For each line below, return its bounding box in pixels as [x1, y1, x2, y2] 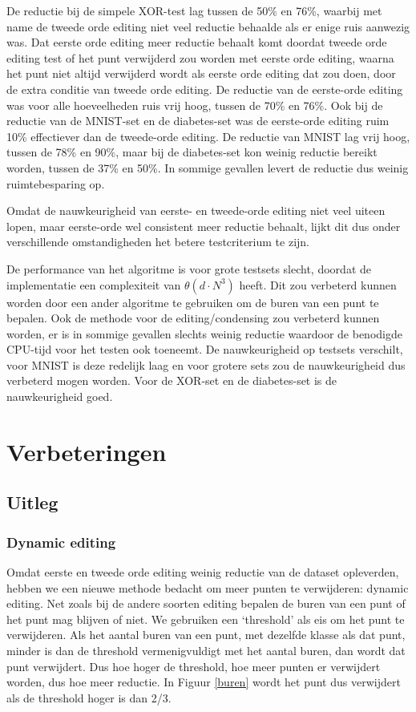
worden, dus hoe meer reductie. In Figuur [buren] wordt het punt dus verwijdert [6, 674, 401, 690]
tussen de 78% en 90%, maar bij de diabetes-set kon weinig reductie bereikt [6, 144, 378, 160]
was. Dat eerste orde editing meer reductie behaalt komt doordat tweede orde [6, 34, 387, 51]
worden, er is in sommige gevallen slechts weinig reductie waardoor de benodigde [6, 325, 402, 342]
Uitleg [6, 490, 59, 515]
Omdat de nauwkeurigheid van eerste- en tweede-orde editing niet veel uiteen [6, 202, 386, 219]
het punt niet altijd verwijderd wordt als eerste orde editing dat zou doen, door [6, 65, 396, 82]
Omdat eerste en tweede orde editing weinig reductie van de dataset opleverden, [6, 564, 399, 581]
